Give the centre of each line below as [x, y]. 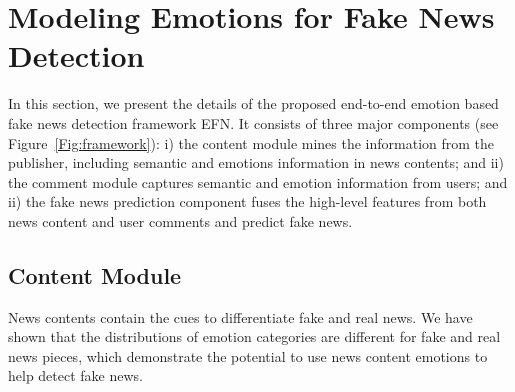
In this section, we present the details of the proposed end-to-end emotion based [253, 103]
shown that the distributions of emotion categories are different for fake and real [254, 336]
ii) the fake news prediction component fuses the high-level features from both [247, 201]
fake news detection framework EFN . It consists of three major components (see [253, 122]
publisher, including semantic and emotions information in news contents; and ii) [256, 162]
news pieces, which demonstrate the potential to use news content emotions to [248, 355]
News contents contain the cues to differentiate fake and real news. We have [240, 316]
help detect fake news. [76, 375]
